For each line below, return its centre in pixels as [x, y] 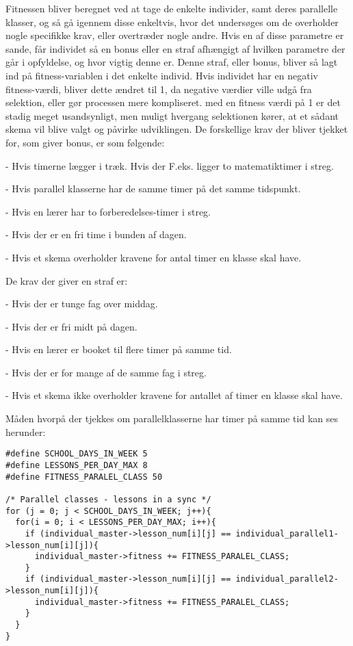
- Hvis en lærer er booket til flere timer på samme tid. [119, 349]
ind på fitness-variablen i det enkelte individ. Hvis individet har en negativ [162, 75]
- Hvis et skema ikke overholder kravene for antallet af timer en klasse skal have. [174, 395]
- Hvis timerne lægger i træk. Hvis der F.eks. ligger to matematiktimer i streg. [170, 165]
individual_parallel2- [287, 579]
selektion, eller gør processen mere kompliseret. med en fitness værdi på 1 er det [173, 102]
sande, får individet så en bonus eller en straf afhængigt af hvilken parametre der [175, 48]
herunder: [26, 431]
